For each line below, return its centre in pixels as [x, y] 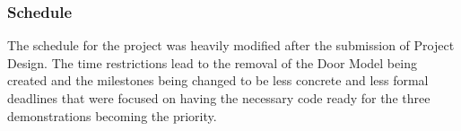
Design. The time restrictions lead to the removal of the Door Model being [212, 62]
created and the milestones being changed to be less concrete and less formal [218, 80]
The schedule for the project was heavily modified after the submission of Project [231, 45]
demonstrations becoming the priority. [112, 115]
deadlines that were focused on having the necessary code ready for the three [219, 98]
